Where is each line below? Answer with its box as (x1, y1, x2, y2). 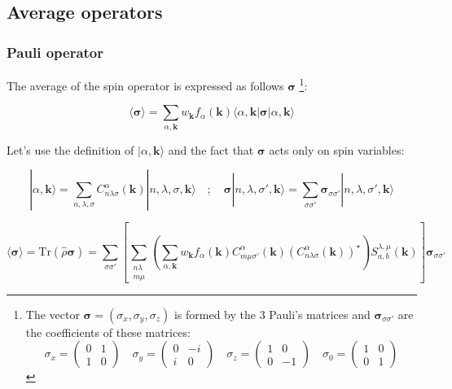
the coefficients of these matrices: (25, 323, 191, 340)
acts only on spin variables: (269, 141, 405, 158)
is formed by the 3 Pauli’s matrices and (173, 305, 371, 322)
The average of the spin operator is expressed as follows (7, 76, 284, 94)
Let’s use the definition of (7, 141, 134, 158)
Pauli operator (7, 42, 104, 62)
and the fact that (168, 141, 254, 158)
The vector (25, 305, 80, 322)
